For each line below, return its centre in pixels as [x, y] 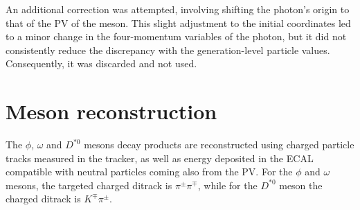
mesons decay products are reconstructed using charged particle [219, 145]
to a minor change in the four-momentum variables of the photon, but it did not [176, 36]
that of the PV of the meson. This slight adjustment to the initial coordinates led [178, 23]
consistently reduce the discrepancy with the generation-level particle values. [168, 50]
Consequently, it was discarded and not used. [101, 63]
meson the [301, 185]
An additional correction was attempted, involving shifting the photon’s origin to [178, 9]
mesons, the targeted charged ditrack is [89, 185]
